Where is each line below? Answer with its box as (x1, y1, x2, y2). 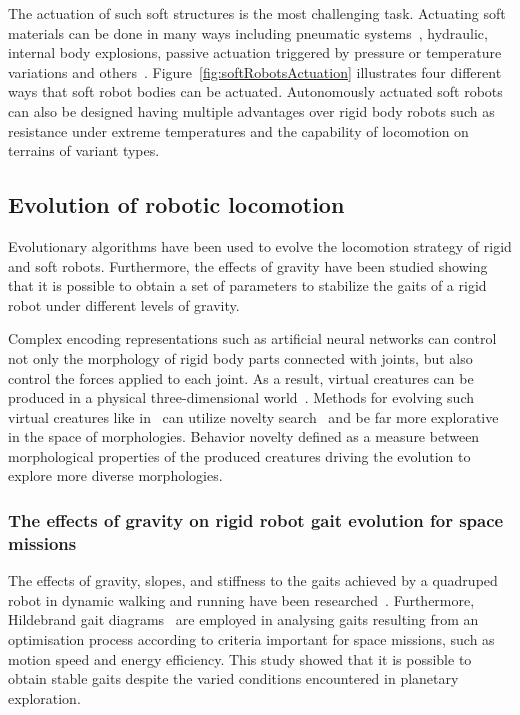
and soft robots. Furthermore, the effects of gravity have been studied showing (8, 255, 488, 276)
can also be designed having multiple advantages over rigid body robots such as (8, 100, 495, 121)
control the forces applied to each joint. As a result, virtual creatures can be (8, 367, 474, 388)
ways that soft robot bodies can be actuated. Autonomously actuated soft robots (8, 81, 503, 102)
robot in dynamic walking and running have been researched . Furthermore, (8, 589, 475, 610)
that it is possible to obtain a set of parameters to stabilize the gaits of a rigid (8, 275, 487, 296)
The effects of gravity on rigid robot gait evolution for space (8, 508, 504, 532)
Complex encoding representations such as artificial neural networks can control (8, 328, 497, 349)
